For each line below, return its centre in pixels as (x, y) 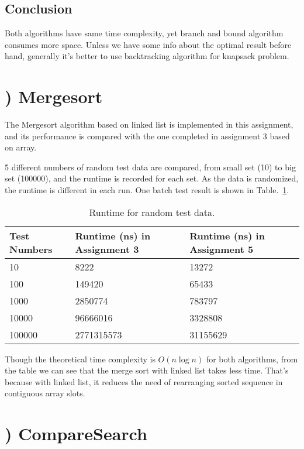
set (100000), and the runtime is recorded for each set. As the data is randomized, (152, 178)
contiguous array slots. (45, 393)
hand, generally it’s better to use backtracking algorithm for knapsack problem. (147, 56)
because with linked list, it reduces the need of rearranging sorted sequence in (144, 381)
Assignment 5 (222, 249)
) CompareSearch (76, 433)
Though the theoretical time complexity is (80, 359)
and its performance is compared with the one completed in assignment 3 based (147, 136)
